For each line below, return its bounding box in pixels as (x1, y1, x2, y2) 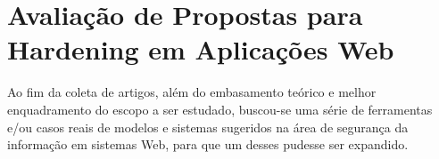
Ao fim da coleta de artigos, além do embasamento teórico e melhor (7, 83, 377, 101)
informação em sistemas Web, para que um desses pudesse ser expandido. (7, 135, 409, 154)
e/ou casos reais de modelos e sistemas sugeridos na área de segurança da (7, 117, 409, 136)
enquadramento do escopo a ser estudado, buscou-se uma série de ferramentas (7, 99, 433, 118)
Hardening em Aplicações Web (7, 31, 394, 68)
